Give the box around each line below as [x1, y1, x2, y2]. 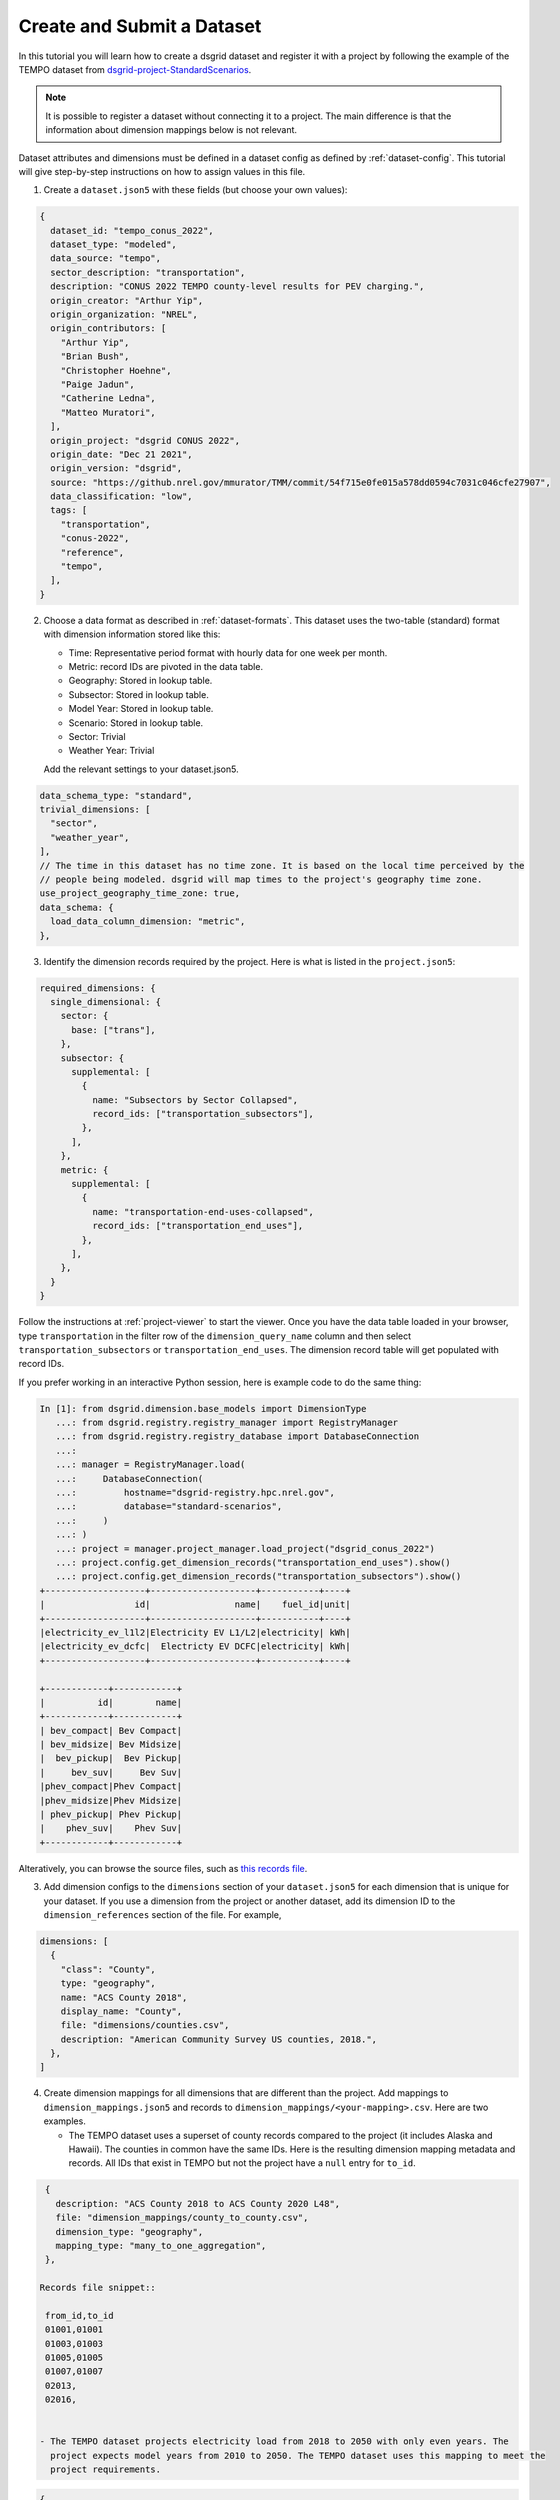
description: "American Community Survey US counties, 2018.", [60, 2033, 378, 2045]
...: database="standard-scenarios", [55, 1501, 283, 1512]
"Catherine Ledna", [60, 393, 157, 404]
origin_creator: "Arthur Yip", [50, 295, 204, 306]
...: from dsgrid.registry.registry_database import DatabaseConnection [55, 1431, 420, 1442]
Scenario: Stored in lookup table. [68, 716, 204, 729]
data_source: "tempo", [50, 253, 162, 264]
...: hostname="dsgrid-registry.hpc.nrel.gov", [55, 1487, 335, 1499]
